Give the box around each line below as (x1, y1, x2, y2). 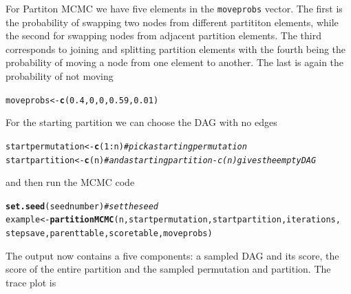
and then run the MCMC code (6, 175, 135, 189)
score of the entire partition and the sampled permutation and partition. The (6, 262, 331, 276)
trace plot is (6, 275, 56, 289)
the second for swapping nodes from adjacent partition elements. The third (6, 28, 321, 43)
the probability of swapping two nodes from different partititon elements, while (6, 14, 339, 29)
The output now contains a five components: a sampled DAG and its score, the (6, 248, 339, 262)
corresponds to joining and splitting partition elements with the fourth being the (6, 41, 346, 56)
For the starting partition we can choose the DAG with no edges (6, 115, 277, 129)
